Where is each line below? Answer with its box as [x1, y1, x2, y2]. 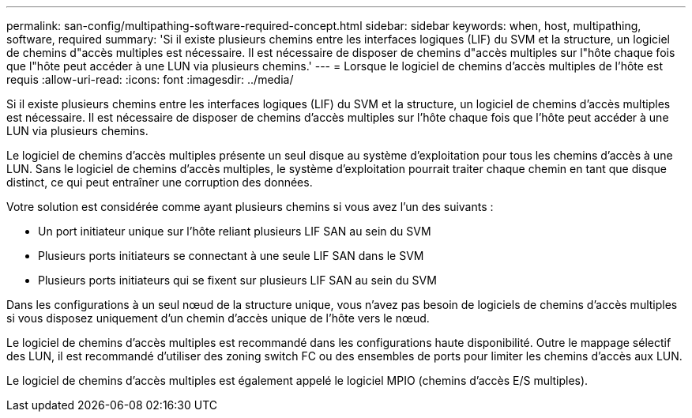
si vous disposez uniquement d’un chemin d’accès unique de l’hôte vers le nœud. [6, 311, 430, 325]
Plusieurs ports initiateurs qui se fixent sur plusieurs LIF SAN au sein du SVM [38, 273, 437, 287]
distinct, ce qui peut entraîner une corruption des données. [6, 175, 313, 189]
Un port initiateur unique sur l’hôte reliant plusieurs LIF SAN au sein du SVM [38, 224, 431, 238]
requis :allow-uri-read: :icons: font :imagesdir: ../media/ [6, 73, 294, 86]
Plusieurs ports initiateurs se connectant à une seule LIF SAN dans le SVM [38, 249, 424, 262]
